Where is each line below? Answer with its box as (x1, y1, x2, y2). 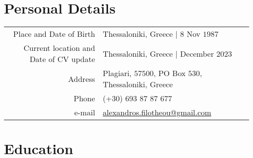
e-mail (74, 107, 95, 118)
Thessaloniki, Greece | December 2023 (103, 47, 232, 59)
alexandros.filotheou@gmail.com (103, 107, 212, 118)
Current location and (23, 42, 95, 54)
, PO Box (153, 67, 186, 79)
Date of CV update (29, 53, 95, 65)
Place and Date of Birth (13, 28, 95, 40)
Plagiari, (103, 67, 132, 79)
